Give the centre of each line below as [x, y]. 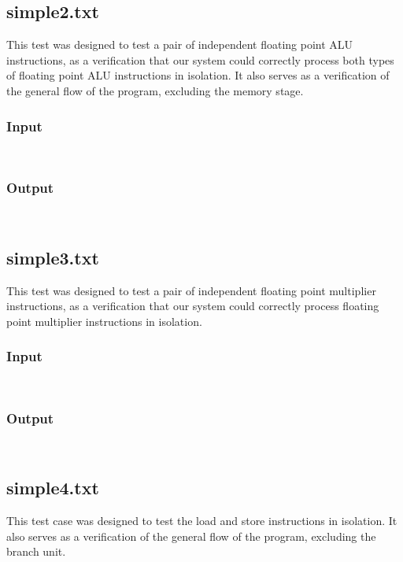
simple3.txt [53, 257]
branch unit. [36, 551]
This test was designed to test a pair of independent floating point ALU [180, 44]
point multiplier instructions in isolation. [104, 321]
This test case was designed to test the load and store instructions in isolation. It [202, 521]
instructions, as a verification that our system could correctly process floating [193, 306]
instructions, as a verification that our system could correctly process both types [200, 59]
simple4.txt [53, 488]
